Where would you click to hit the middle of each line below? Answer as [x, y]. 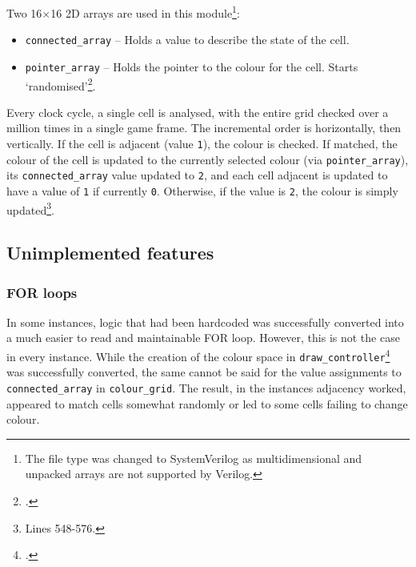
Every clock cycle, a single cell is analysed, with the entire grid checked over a [198, 112]
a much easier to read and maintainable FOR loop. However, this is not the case [203, 338]
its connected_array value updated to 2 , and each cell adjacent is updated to [197, 175]
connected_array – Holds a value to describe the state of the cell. [187, 40]
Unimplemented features [110, 253]
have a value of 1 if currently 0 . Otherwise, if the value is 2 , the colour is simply [202, 190]
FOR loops [42, 292]
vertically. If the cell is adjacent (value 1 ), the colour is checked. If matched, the [202, 143]
